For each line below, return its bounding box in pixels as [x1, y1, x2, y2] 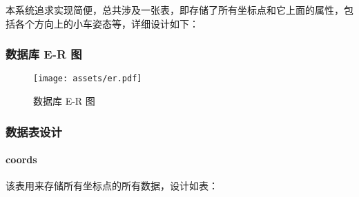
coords [6, 152, 37, 167]
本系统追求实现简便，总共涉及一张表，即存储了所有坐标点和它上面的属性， [6, 3, 344, 17]
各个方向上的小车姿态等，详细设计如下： [14, 16, 199, 30]
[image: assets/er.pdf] [33, 74, 142, 84]
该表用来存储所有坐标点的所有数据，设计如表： [6, 178, 218, 193]
